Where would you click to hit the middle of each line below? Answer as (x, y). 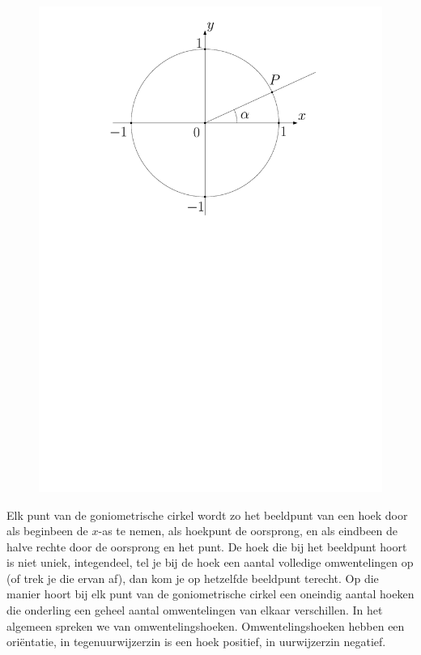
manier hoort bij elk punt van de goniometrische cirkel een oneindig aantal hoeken (210, 594)
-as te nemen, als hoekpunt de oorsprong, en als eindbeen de (248, 531)
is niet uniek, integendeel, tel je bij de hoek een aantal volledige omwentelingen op (210, 562)
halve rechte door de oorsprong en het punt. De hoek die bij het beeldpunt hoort (207, 546)
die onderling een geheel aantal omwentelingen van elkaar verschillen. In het (195, 610)
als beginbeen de (47, 531)
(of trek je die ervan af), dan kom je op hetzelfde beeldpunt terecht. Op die (193, 578)
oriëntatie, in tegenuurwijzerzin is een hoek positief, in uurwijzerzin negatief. (196, 642)
